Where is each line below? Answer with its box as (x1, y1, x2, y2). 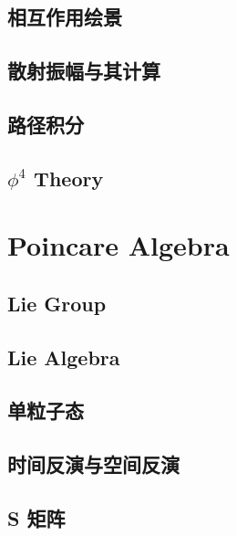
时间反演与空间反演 (7, 450, 180, 478)
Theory (34, 163, 104, 192)
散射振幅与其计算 (7, 57, 160, 85)
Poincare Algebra (7, 226, 230, 264)
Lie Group (7, 289, 107, 317)
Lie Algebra (7, 342, 120, 371)
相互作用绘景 (7, 3, 122, 31)
